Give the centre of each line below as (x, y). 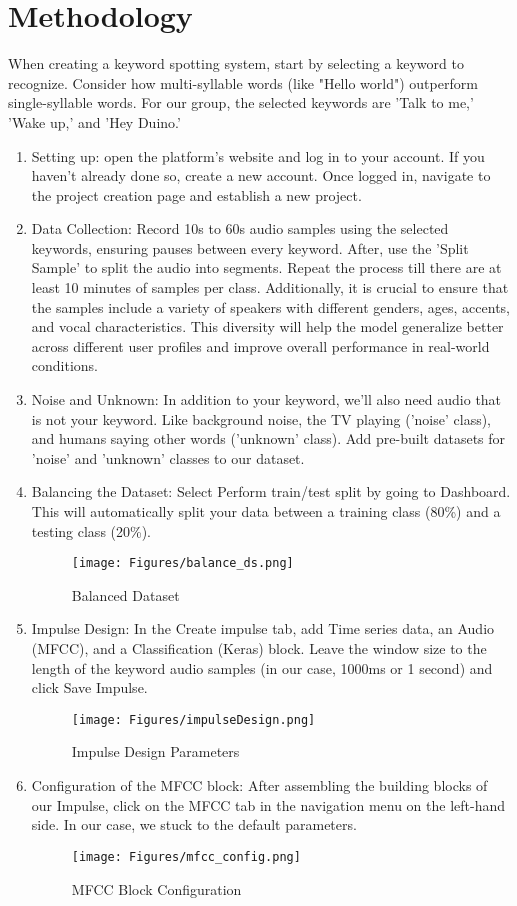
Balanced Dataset (125, 594)
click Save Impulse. (89, 687)
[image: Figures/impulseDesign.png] (193, 719)
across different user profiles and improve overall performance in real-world (260, 345)
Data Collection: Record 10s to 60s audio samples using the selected (240, 228)
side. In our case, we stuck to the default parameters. (194, 824)
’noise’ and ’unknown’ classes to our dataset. (168, 457)
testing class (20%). (91, 530)
